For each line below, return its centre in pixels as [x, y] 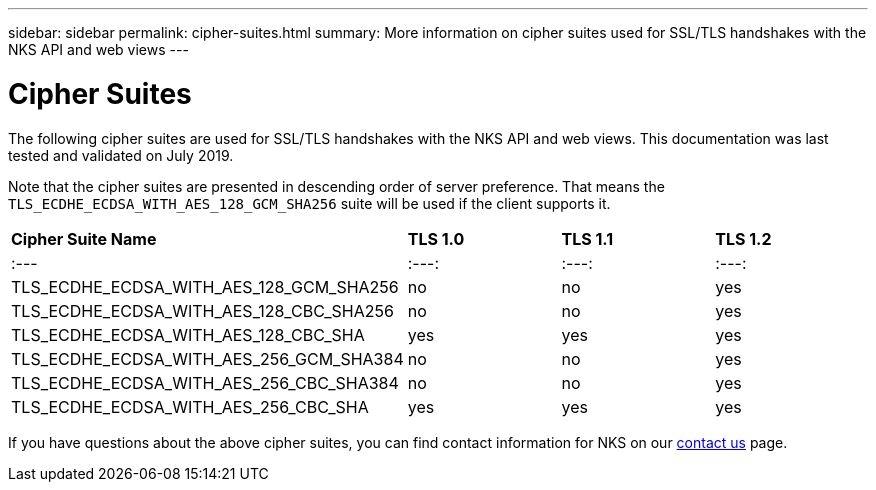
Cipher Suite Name [84, 238]
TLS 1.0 [436, 238]
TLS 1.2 [743, 238]
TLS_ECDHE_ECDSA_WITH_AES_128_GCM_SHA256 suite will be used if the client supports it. [309, 203]
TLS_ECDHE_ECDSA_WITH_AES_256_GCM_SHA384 [207, 358]
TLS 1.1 [587, 238]
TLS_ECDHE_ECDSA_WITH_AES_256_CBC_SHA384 [205, 382]
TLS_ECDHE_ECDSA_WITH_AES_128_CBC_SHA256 [202, 310]
